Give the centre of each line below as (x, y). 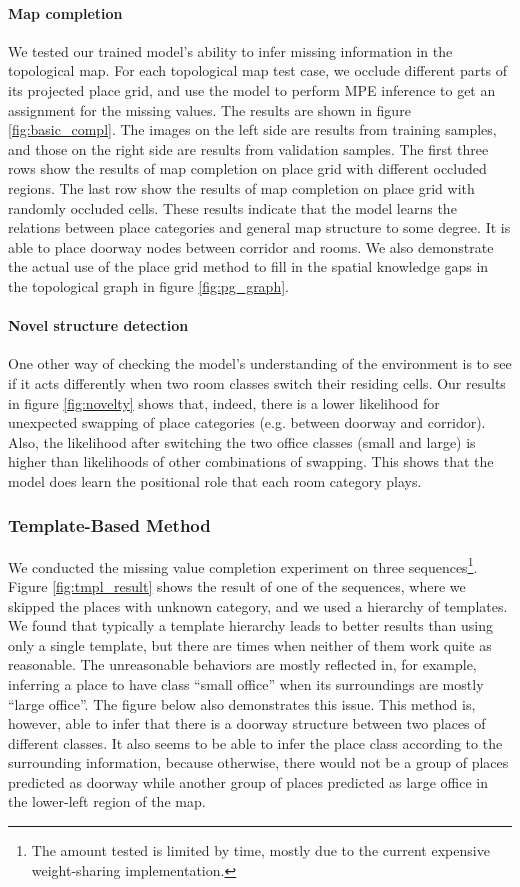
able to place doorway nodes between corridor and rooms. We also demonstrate (251, 246)
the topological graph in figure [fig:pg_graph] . (148, 285)
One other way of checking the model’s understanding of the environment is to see (260, 363)
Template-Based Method (109, 525)
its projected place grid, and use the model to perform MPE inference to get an (252, 89)
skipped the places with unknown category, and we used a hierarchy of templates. (258, 605)
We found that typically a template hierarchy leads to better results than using (251, 625)
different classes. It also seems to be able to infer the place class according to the (255, 742)
